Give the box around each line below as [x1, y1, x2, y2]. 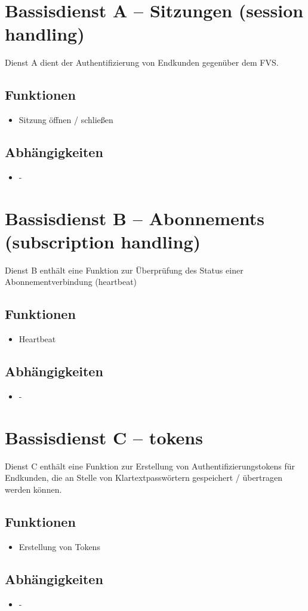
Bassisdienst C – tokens [5, 425, 203, 449]
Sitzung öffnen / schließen [19, 113, 113, 126]
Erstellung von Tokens [19, 540, 100, 552]
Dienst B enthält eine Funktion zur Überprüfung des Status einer [5, 263, 244, 276]
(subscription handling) [5, 229, 201, 253]
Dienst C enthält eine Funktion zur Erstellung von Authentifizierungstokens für [5, 459, 295, 472]
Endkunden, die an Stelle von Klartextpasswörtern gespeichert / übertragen [5, 471, 283, 484]
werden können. [5, 483, 62, 495]
